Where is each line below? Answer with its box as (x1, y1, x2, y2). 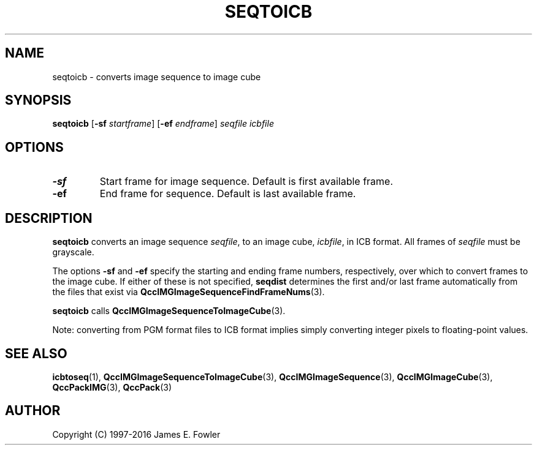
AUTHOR (5, 403, 61, 419)
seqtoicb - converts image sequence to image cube (52, 71, 261, 82)
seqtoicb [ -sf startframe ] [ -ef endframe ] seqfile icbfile (52, 118, 274, 129)
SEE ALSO (5, 345, 67, 361)
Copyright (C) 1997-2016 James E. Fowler (52, 429, 221, 440)
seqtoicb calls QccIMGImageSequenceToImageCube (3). (52, 306, 286, 317)
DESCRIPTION (5, 210, 93, 226)
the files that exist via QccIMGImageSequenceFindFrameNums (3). (52, 287, 325, 298)
